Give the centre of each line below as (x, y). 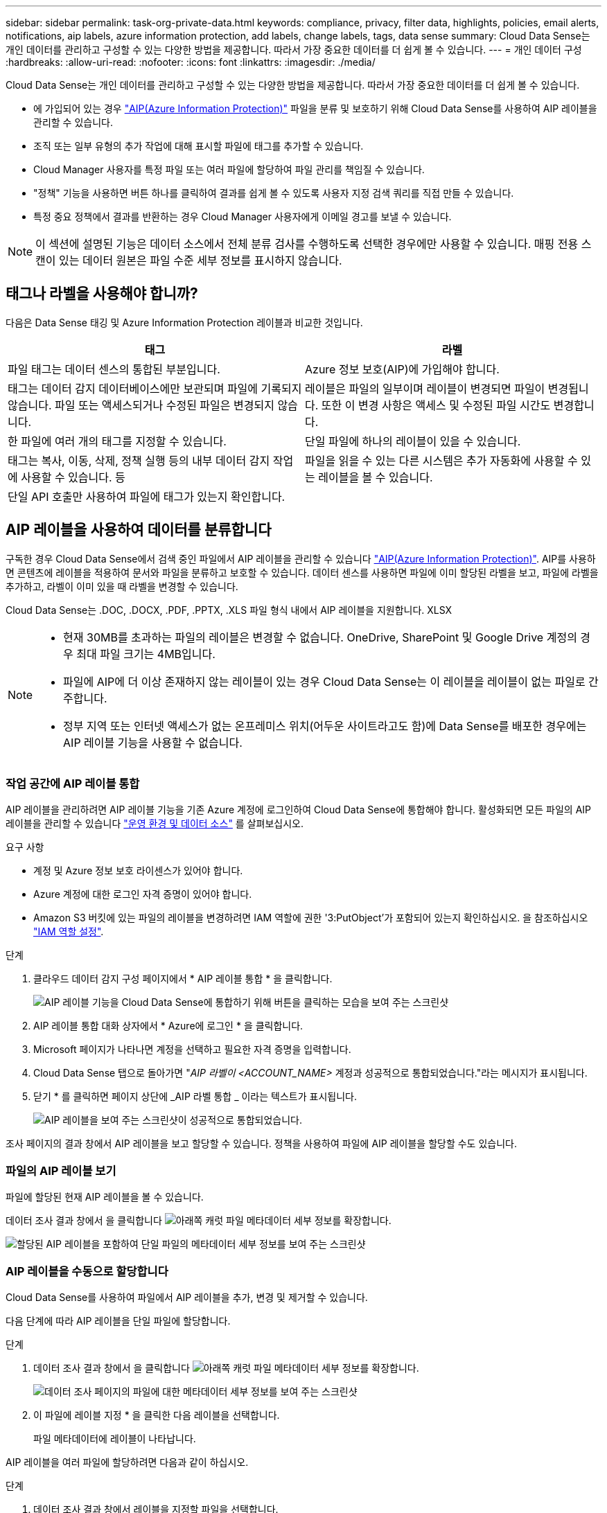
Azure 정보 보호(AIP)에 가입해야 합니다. (402, 369)
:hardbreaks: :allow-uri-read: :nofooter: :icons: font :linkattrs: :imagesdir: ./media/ (191, 62)
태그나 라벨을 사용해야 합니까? (102, 294)
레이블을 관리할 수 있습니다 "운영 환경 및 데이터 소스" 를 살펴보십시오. (155, 824)
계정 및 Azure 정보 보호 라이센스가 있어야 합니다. (138, 871)
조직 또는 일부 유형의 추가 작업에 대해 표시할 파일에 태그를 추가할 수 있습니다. (199, 146)
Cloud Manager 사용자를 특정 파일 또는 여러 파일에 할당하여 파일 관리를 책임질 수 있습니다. (229, 169)
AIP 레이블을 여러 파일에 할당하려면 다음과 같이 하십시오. (127, 1462)
